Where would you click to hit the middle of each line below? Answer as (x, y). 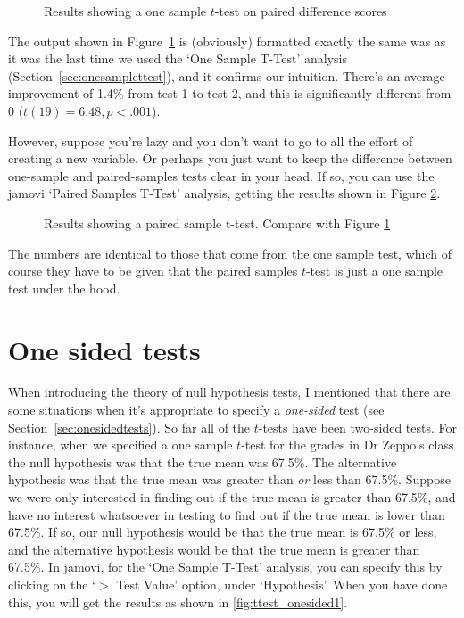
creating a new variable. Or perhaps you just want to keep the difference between (230, 158)
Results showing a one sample (125, 11)
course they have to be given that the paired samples (153, 271)
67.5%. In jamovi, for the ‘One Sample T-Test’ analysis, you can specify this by (225, 567)
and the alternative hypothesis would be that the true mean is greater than (214, 549)
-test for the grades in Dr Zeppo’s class (348, 445)
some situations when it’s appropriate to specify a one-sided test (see (196, 410)
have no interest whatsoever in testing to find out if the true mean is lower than (227, 514)
